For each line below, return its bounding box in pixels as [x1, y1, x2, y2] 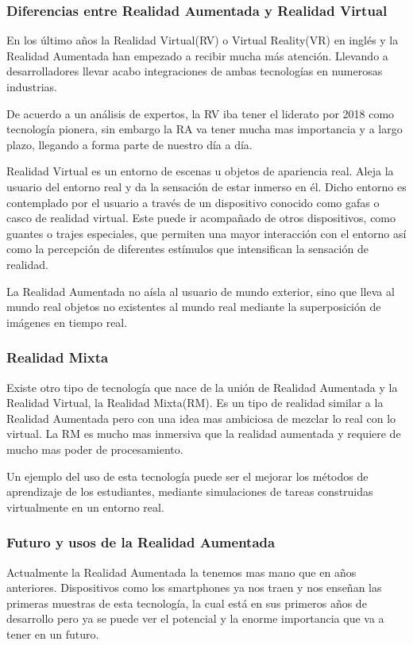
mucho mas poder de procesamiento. [6, 440, 183, 457]
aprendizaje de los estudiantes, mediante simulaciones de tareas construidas [6, 483, 373, 500]
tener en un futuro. [6, 625, 99, 642]
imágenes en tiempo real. [6, 313, 128, 330]
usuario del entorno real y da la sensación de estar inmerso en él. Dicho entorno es [6, 178, 407, 194]
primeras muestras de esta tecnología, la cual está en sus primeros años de [6, 594, 367, 611]
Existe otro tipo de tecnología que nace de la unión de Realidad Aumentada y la [6, 378, 398, 395]
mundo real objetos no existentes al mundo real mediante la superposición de [6, 298, 381, 315]
